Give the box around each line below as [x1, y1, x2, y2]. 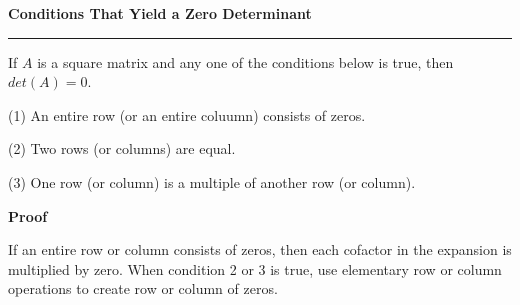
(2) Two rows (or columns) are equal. [8, 138, 236, 159]
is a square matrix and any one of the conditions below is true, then [37, 51, 454, 72]
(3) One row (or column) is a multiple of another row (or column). [8, 171, 416, 192]
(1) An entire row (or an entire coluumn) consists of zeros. [8, 104, 366, 125]
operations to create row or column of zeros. [8, 278, 278, 299]
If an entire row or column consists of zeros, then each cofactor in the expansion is [8, 239, 512, 260]
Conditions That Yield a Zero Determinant [8, 3, 312, 23]
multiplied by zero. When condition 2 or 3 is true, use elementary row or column [8, 258, 502, 279]
